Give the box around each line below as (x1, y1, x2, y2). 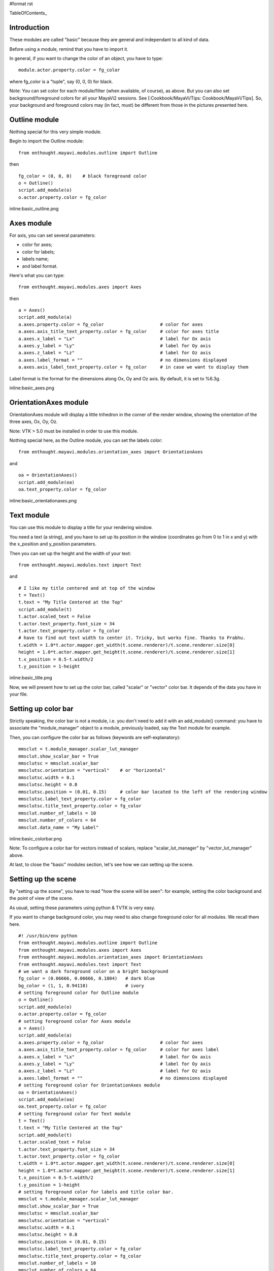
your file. (9, 691, 28, 698)
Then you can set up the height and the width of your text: (9, 550, 131, 556)
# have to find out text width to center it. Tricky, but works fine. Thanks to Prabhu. (18, 635, 246, 641)
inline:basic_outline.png (9, 206, 59, 212)
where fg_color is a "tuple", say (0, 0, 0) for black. (9, 78, 113, 84)
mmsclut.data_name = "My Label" (18, 824, 99, 830)
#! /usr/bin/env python (18, 933, 78, 939)
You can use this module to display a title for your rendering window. (9, 524, 153, 531)
